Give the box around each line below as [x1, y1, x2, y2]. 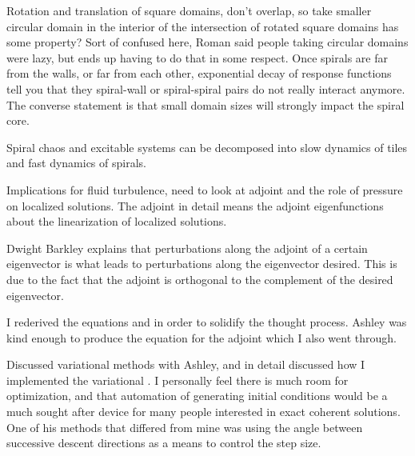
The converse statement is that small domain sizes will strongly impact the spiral [6, 96, 405, 113]
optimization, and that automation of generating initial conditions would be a [6, 387, 388, 404]
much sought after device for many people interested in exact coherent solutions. [6, 403, 401, 420]
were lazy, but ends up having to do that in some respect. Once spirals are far [6, 49, 388, 66]
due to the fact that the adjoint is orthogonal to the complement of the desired [6, 270, 393, 287]
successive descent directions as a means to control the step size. [6, 434, 321, 451]
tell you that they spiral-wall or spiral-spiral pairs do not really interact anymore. [6, 80, 405, 97]
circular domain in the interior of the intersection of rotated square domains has [6, 18, 399, 34]
